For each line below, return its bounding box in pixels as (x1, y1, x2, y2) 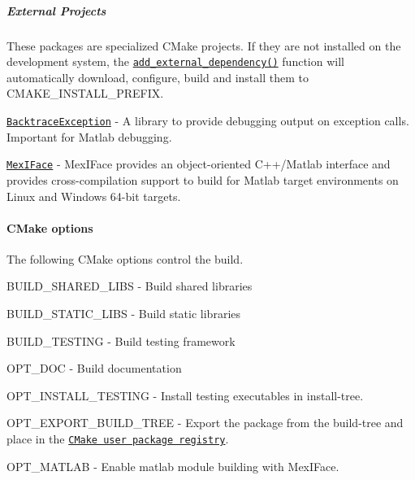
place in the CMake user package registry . (6, 430, 229, 447)
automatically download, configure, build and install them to (6, 68, 309, 85)
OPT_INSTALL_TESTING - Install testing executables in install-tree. (6, 386, 364, 404)
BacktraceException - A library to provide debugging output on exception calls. (6, 112, 409, 129)
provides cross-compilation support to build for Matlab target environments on (6, 171, 399, 188)
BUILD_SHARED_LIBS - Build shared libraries (6, 277, 253, 295)
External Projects (6, 2, 106, 19)
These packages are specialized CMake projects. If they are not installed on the (6, 37, 401, 54)
